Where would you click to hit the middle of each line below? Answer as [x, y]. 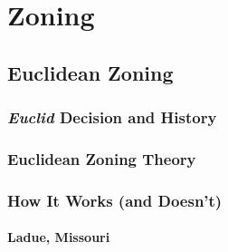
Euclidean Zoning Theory [102, 158]
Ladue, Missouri [59, 237]
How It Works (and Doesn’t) [115, 200]
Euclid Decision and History [112, 117]
